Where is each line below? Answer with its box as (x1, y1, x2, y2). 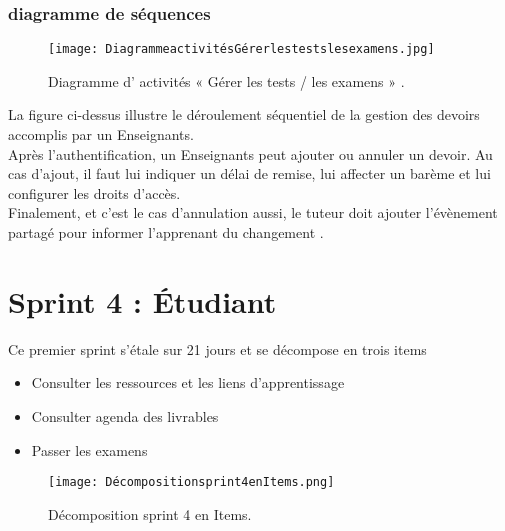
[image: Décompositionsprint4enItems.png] (48, 475, 335, 490)
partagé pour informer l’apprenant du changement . (8, 222, 324, 243)
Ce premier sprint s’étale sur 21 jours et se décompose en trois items (8, 338, 427, 359)
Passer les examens (31, 439, 148, 460)
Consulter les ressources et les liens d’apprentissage (31, 372, 345, 393)
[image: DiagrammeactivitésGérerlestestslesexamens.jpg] (48, 42, 435, 57)
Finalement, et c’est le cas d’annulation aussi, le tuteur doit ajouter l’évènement (8, 202, 498, 223)
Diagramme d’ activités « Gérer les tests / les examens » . (48, 70, 405, 91)
